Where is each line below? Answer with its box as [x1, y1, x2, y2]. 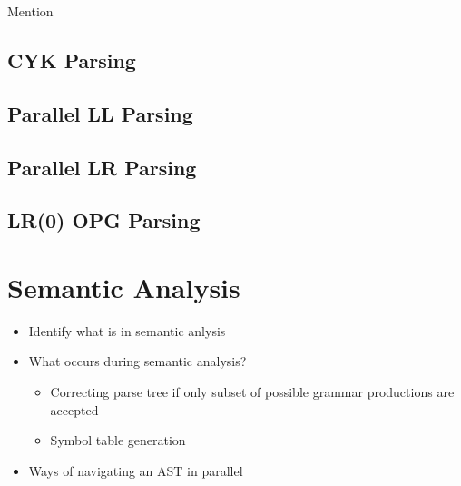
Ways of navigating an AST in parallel [28, 461, 243, 480]
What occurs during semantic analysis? [28, 352, 247, 371]
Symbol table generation [50, 431, 186, 450]
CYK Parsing [7, 45, 136, 74]
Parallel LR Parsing [7, 153, 197, 181]
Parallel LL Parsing [7, 99, 193, 127]
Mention [7, 2, 54, 20]
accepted [50, 400, 99, 419]
